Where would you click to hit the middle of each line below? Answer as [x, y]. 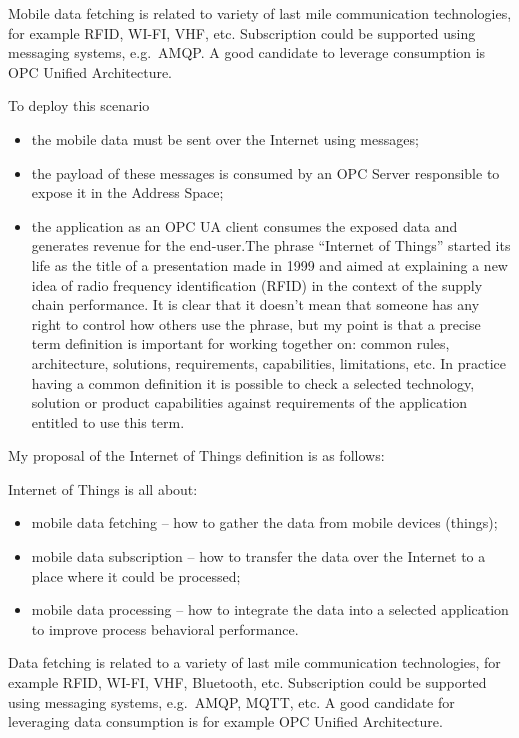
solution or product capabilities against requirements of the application [249, 402]
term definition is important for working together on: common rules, [240, 343]
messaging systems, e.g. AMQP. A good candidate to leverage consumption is [247, 52]
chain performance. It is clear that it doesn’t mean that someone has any [255, 304]
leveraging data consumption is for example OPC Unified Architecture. [225, 721]
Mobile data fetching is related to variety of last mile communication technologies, [260, 13]
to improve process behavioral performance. [165, 628]
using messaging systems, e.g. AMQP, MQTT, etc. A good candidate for [231, 701]
